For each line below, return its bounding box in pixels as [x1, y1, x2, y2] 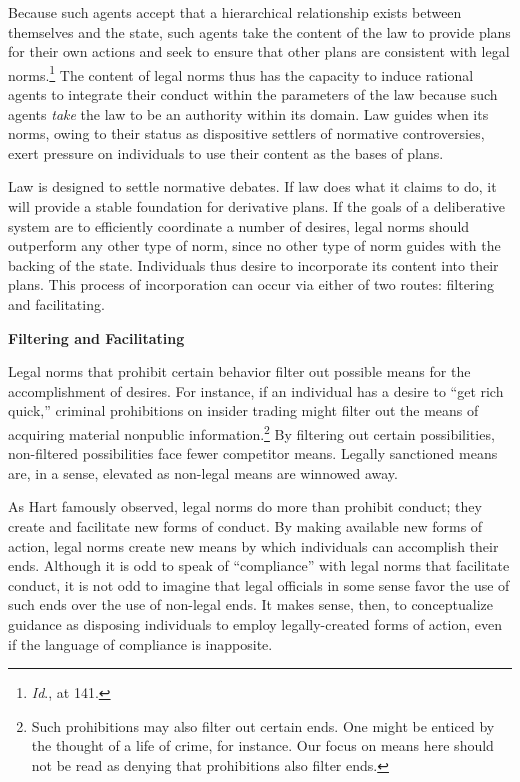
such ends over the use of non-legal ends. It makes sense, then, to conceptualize [8, 594, 494, 615]
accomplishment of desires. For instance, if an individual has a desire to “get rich [8, 380, 504, 401]
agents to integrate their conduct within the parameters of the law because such [8, 84, 498, 105]
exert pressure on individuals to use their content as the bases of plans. [8, 142, 444, 163]
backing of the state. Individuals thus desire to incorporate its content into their [8, 254, 499, 275]
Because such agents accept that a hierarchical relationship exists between [8, 2, 462, 22]
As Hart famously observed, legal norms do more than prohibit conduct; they [8, 496, 482, 517]
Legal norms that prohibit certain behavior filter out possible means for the [8, 361, 471, 382]
